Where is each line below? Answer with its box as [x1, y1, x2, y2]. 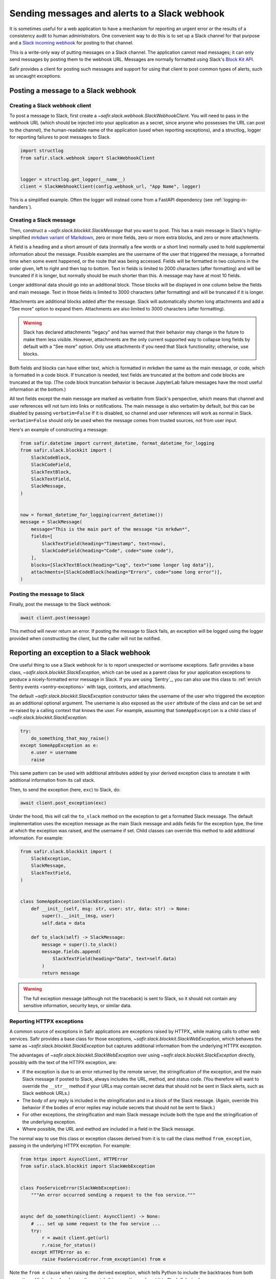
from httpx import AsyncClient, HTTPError [20, 1156, 128, 1162]
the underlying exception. [22, 1118, 76, 1125]
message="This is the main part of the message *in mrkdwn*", [31, 526, 190, 532]
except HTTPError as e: [31, 1249, 90, 1255]
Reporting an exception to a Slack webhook [9, 649, 151, 657]
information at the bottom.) [9, 386, 66, 392]
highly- [247, 227, 262, 233]
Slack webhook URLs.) [22, 1090, 70, 1096]
